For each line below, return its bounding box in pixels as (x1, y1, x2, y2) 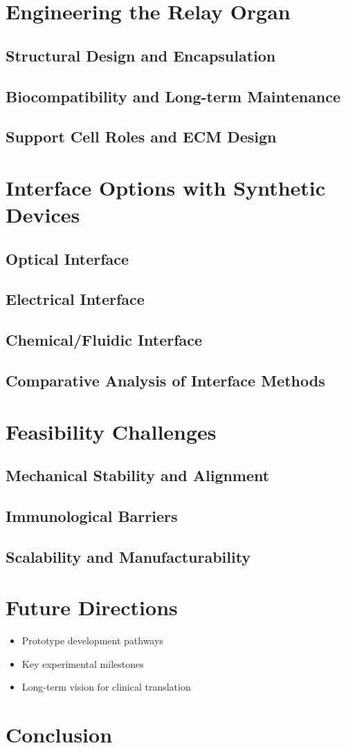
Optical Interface (6, 247, 129, 269)
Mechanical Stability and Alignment (6, 465, 270, 486)
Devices (6, 200, 80, 229)
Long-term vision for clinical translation (21, 680, 191, 694)
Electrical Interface (6, 288, 145, 310)
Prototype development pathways (21, 633, 163, 648)
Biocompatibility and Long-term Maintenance (6, 85, 341, 106)
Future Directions (6, 593, 178, 621)
